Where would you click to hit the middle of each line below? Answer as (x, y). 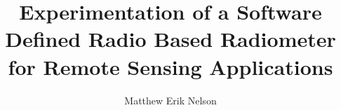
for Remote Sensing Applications (170, 66)
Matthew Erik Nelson (170, 100)
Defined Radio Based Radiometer (170, 39)
